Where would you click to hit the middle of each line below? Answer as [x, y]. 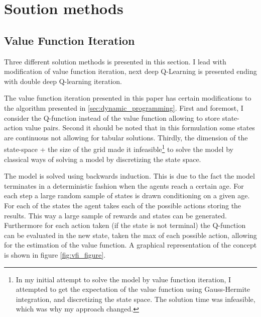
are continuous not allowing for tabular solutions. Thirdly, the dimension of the [126, 137]
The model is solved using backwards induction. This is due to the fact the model [129, 176]
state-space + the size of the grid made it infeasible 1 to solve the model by [119, 148]
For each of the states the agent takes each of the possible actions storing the [123, 205]
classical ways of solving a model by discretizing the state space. [103, 159]
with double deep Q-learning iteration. [63, 81]
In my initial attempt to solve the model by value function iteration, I [123, 279]
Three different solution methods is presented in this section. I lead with [115, 61]
